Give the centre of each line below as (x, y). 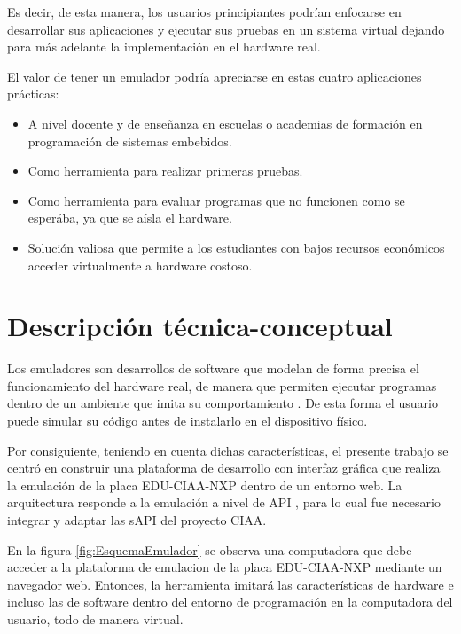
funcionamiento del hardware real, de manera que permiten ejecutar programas (222, 385)
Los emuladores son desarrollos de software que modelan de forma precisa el (213, 368)
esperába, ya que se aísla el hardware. (130, 218)
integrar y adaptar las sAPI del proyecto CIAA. (137, 520)
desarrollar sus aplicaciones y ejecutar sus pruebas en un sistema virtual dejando (226, 29)
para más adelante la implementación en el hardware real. (164, 47)
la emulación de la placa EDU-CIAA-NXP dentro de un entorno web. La (205, 485)
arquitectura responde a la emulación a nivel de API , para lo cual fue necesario (224, 502)
